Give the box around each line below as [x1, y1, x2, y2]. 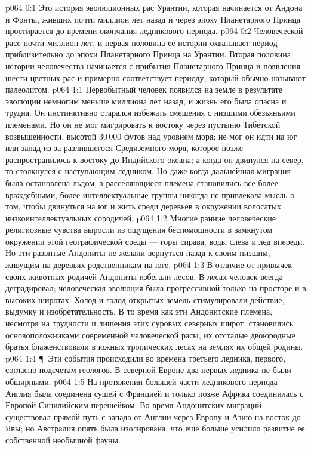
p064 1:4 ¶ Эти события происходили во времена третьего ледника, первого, [5, 352, 286, 364]
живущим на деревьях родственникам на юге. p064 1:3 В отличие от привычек [5, 258, 292, 271]
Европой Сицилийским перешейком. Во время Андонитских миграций [5, 399, 262, 411]
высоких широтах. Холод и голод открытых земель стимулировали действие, [5, 293, 285, 306]
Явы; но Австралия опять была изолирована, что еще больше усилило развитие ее [5, 422, 305, 434]
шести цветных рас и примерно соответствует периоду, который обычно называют [5, 71, 306, 84]
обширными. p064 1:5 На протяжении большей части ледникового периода [5, 375, 278, 387]
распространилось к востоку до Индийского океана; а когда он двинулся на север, [5, 153, 304, 165]
